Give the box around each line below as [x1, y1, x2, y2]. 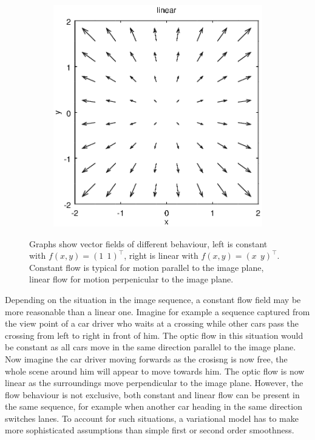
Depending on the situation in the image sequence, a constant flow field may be [5, 293, 301, 305]
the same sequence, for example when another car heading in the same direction [5, 400, 302, 413]
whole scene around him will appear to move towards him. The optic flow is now [5, 364, 305, 377]
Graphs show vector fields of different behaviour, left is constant [29, 237, 268, 250]
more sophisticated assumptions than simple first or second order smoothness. [5, 424, 294, 436]
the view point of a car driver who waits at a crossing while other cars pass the [5, 317, 299, 330]
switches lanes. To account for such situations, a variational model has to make [5, 412, 299, 424]
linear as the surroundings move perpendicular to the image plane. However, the [5, 376, 303, 389]
